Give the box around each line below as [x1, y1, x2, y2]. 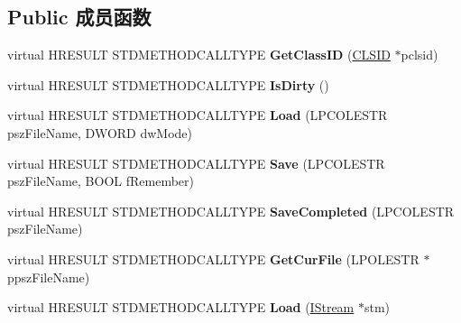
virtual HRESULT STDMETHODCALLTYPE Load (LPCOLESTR [7, 106, 388, 125]
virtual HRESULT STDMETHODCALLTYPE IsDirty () [7, 75, 329, 94]
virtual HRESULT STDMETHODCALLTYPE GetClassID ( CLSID [7, 45, 391, 64]
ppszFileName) [7, 267, 90, 286]
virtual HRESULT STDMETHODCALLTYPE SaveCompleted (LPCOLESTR [7, 201, 455, 220]
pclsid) [401, 45, 438, 64]
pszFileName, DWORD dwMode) [7, 123, 193, 142]
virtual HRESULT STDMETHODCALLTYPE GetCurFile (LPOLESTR [7, 249, 420, 268]
